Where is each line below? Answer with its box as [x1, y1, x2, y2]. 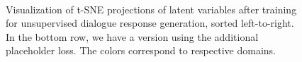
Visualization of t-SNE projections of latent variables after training [6, 1, 297, 16]
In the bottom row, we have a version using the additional [6, 29, 259, 44]
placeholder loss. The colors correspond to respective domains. [6, 43, 276, 58]
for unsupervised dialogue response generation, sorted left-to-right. [6, 15, 294, 30]
